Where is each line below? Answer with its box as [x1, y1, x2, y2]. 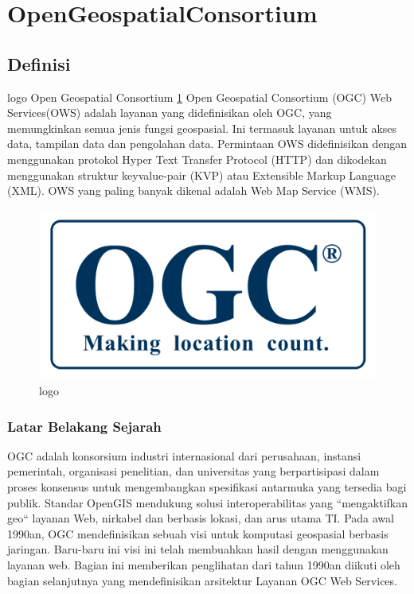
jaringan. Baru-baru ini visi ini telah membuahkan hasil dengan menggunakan [7, 541, 389, 557]
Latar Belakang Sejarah [7, 416, 162, 436]
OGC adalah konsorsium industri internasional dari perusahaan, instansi [7, 447, 361, 464]
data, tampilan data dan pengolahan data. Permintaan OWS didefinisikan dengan [7, 135, 408, 152]
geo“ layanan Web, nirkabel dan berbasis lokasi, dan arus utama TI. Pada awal [7, 510, 394, 526]
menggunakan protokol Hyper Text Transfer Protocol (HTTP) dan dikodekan [7, 150, 387, 167]
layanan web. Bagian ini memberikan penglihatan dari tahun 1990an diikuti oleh [7, 556, 400, 573]
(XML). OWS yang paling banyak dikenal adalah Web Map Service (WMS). [7, 182, 380, 199]
